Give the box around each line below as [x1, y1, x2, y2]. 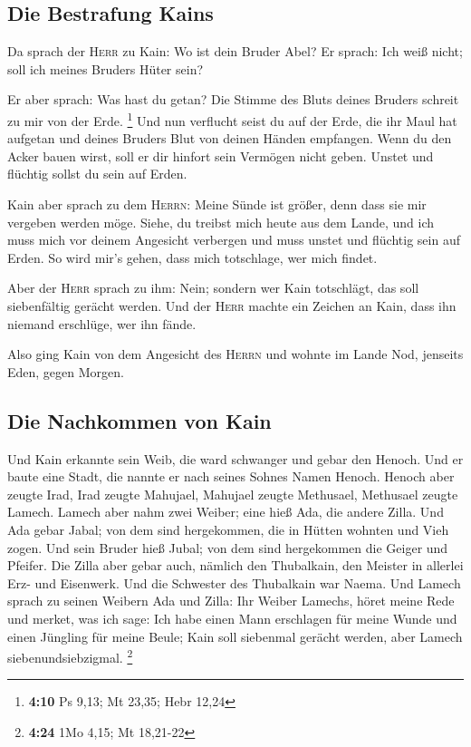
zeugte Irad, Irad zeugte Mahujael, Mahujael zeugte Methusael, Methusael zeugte [7, 484, 458, 503]
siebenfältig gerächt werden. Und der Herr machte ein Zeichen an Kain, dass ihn [7, 296, 457, 315]
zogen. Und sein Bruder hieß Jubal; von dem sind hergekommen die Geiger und [7, 538, 448, 557]
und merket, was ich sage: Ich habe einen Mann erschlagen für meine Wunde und [7, 608, 457, 627]
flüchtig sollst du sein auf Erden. [7, 164, 187, 183]
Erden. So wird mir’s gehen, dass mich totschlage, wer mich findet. [7, 247, 378, 267]
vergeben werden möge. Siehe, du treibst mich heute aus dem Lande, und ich [7, 212, 435, 231]
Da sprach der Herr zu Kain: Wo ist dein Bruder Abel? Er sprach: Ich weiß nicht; [7, 42, 463, 61]
